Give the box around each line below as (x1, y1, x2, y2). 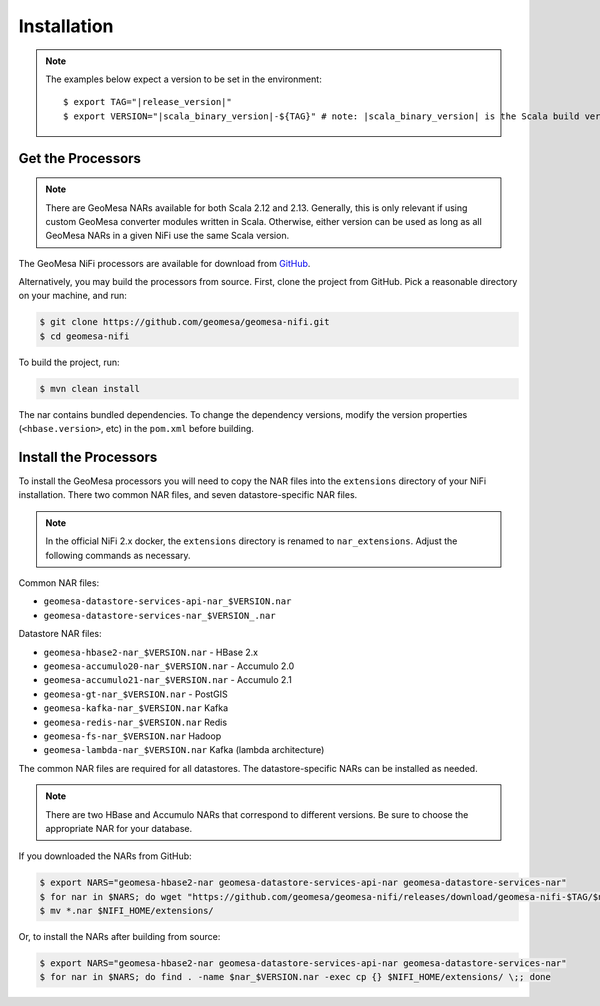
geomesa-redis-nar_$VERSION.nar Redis (43, 716, 228, 728)
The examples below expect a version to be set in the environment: (45, 73, 322, 85)
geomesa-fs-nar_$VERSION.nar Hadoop (43, 730, 222, 742)
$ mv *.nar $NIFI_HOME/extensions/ (39, 905, 214, 917)
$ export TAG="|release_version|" (63, 96, 232, 108)
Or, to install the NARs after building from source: (18, 931, 221, 943)
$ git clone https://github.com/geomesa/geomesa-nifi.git (39, 316, 330, 328)
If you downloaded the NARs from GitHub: (18, 850, 192, 862)
